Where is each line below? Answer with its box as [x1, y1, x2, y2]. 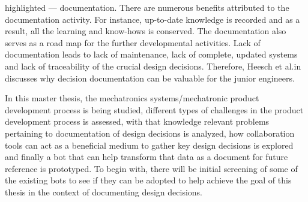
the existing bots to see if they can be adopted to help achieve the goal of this [5, 174, 292, 186]
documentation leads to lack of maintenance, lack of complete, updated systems [5, 48, 298, 61]
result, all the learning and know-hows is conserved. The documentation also [5, 25, 286, 37]
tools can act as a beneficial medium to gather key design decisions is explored [5, 138, 294, 151]
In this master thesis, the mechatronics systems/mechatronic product [5, 92, 259, 104]
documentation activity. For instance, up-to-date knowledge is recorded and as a [5, 13, 300, 25]
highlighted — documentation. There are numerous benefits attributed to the [5, 1, 289, 13]
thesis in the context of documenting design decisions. [5, 185, 202, 198]
